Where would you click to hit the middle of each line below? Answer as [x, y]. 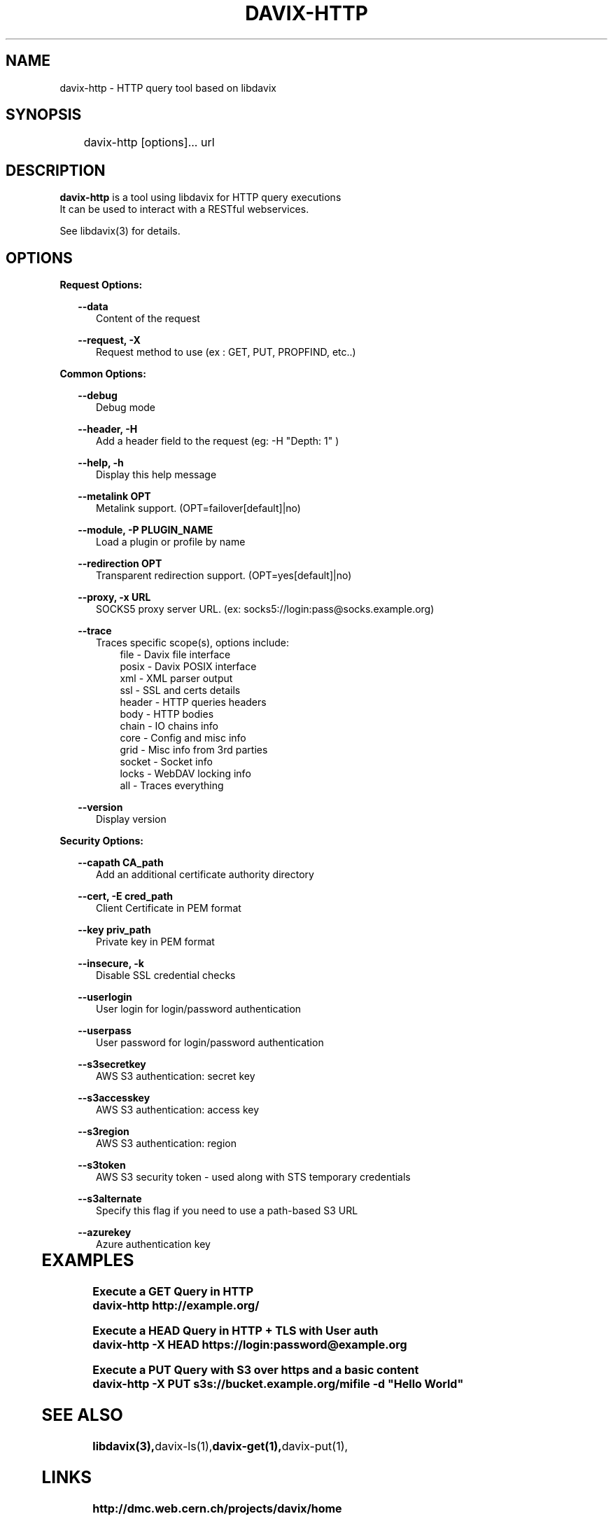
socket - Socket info [166, 762]
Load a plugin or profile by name [171, 542]
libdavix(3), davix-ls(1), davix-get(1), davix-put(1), [220, 1446]
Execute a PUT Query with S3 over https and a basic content [256, 1370]
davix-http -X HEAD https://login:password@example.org [250, 1345]
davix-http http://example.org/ [176, 1306]
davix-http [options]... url [149, 143]
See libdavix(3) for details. [120, 231]
